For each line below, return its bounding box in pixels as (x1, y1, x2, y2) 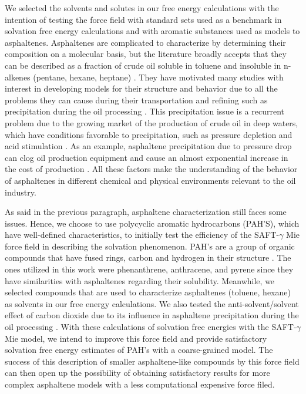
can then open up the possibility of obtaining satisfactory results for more (5, 366, 270, 379)
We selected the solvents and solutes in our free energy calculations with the (5, 2, 279, 14)
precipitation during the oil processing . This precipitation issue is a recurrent (5, 105, 284, 117)
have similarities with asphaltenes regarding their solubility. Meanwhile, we (5, 274, 275, 287)
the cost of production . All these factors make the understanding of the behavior (5, 163, 298, 175)
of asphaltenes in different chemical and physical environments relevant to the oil (5, 174, 296, 186)
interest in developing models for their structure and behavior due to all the (5, 82, 278, 95)
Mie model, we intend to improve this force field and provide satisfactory (5, 332, 267, 344)
